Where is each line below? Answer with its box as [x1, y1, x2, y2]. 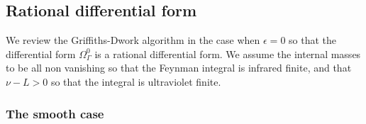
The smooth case [6, 104, 104, 122]
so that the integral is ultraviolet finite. [50, 74, 221, 89]
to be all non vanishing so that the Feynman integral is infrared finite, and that [6, 60, 352, 75]
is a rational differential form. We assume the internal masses [94, 46, 361, 61]
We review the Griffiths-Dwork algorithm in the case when [6, 33, 260, 47]
